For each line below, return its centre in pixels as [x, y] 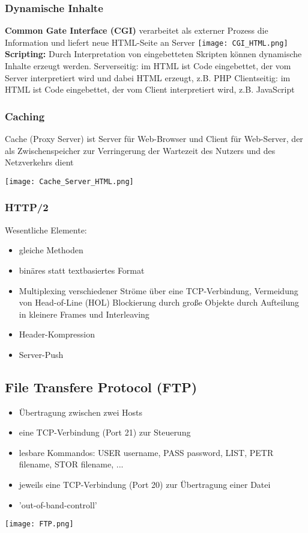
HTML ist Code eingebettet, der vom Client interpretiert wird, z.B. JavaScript [150, 89]
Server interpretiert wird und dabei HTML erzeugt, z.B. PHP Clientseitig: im [148, 77]
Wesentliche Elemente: [46, 230]
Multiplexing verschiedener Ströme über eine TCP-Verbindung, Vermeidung [159, 290]
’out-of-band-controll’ [58, 504]
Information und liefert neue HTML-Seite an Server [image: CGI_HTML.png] [146, 42]
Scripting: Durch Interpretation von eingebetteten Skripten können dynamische [153, 54]
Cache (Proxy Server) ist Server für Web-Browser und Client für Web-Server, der [154, 139]
